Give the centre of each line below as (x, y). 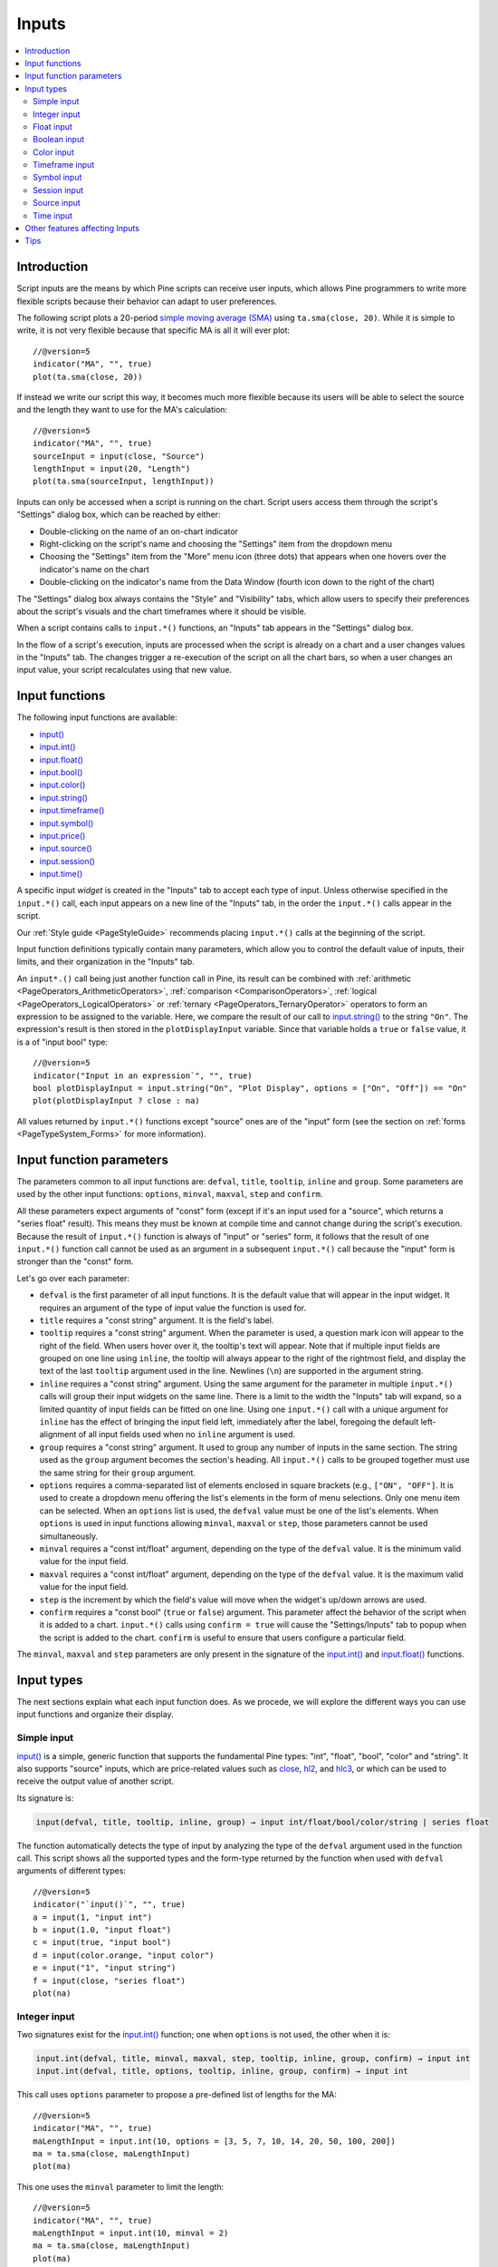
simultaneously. (69, 1536)
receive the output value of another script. (96, 1781)
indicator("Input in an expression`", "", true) (143, 1075)
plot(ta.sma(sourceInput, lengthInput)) (124, 482)
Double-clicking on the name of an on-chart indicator (139, 531)
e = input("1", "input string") (105, 1968)
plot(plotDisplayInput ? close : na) (117, 1101)
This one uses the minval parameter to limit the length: (120, 2186)
